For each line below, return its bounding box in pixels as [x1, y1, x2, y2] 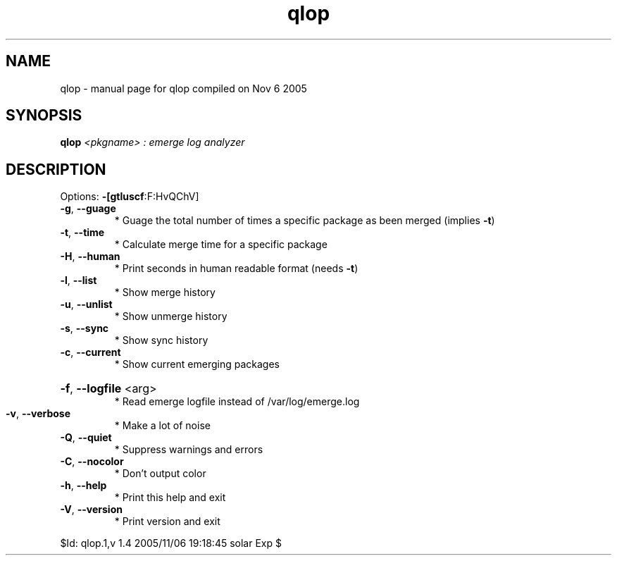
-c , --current [60, 346, 121, 359]
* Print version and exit [114, 515, 220, 528]
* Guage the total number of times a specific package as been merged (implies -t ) [114, 214, 495, 227]
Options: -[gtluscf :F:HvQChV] [60, 190, 199, 203]
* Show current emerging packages [114, 358, 280, 371]
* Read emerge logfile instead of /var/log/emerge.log [114, 395, 360, 408]
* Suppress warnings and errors [114, 443, 263, 456]
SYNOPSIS [6, 106, 82, 125]
